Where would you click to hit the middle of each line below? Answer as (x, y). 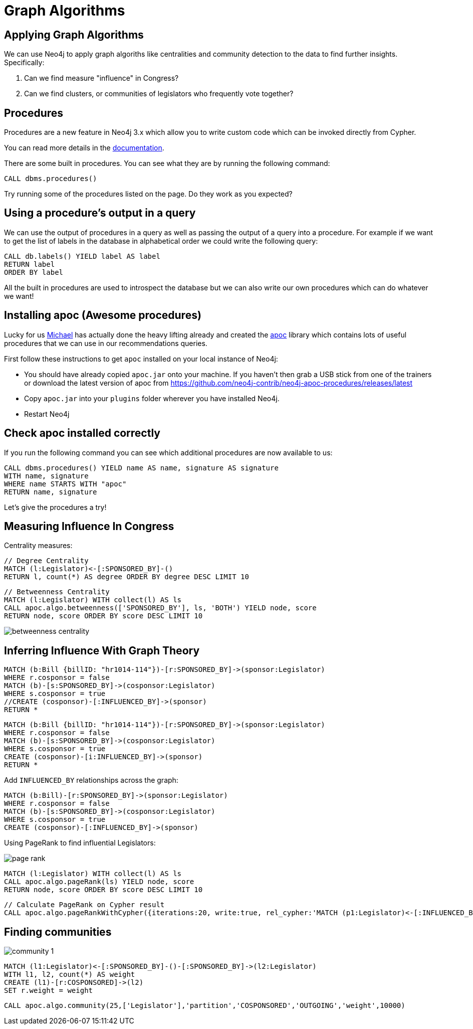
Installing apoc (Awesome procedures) (103, 315)
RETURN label (30, 264)
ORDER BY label (34, 272)
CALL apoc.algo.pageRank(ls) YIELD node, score (99, 882)
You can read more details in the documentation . (84, 148)
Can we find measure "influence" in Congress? (101, 78)
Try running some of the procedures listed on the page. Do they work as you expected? (148, 194)
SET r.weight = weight (49, 991)
